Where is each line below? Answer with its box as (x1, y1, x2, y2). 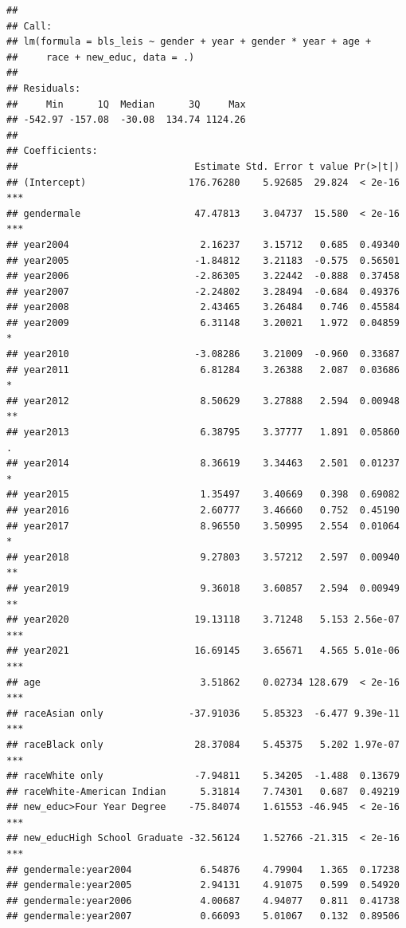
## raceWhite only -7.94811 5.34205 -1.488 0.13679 (6, 770, 400, 782)
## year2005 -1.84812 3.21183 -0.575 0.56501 (6, 254, 400, 266)
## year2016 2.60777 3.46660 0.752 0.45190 (6, 505, 400, 516)
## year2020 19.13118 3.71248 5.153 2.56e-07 (6, 614, 400, 626)
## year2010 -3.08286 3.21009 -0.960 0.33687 (6, 348, 400, 360)
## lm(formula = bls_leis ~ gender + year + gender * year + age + (6, 36, 372, 48)
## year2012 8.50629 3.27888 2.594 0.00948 (6, 395, 400, 407)
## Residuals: (6, 82, 81, 94)
